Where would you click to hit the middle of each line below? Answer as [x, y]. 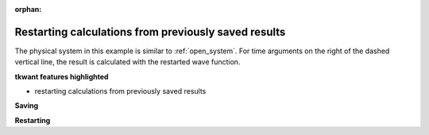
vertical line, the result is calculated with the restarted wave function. [128, 62]
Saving [27, 106]
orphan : [28, 9]
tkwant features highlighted [62, 76]
